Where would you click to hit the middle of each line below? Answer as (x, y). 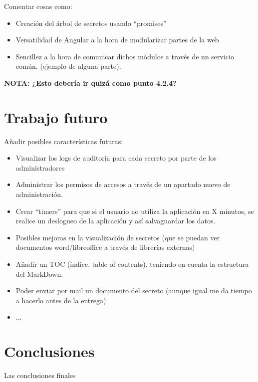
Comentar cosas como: (38, 6)
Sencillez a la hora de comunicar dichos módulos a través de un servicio (125, 56)
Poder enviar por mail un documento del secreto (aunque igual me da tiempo (134, 290)
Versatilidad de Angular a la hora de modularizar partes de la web (117, 40)
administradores (40, 167)
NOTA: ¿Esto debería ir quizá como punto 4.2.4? (90, 83)
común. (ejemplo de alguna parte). (68, 66)
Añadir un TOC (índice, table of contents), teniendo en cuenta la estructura (132, 264)
